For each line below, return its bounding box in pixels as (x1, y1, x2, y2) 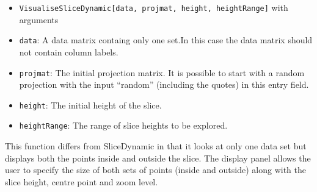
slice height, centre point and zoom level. (5, 175, 158, 188)
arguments (19, 13, 59, 26)
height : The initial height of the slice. (19, 98, 162, 111)
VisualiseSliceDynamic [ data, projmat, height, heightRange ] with (19, 1, 288, 13)
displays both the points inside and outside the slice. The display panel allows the (5, 151, 311, 164)
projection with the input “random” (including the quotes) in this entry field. (19, 78, 309, 91)
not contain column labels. (19, 45, 118, 58)
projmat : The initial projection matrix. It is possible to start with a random (19, 66, 305, 79)
